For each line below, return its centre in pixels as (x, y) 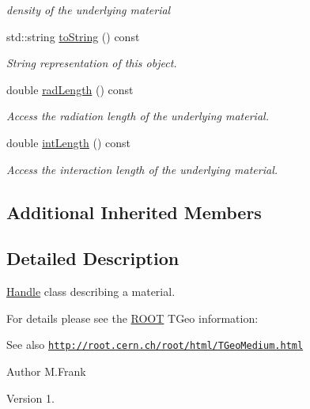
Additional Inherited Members (134, 212)
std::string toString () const (73, 36)
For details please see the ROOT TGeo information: (132, 318)
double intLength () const (69, 142)
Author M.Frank (46, 371)
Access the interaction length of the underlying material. (142, 169)
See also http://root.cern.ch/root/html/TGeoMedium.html (155, 345)
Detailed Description (93, 258)
